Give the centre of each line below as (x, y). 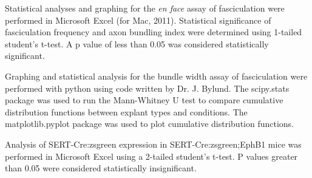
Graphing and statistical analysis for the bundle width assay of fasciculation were (156, 76)
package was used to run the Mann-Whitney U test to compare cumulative (144, 100)
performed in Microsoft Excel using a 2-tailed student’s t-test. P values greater (151, 156)
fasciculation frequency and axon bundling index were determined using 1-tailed (154, 32)
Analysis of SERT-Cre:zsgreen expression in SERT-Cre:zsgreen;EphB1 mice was (153, 144)
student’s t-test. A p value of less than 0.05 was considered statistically (137, 43)
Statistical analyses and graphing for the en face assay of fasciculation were (145, 8)
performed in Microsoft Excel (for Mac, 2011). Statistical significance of (138, 20)
